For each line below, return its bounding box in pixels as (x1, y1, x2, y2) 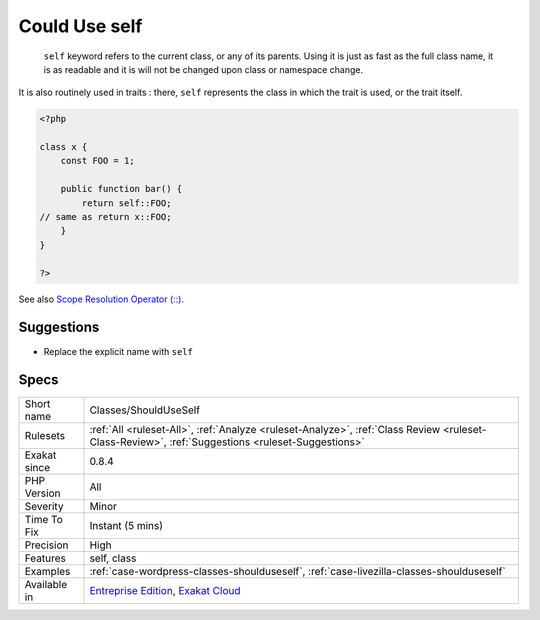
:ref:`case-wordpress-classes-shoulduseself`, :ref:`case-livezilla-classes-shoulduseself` (89, 565, 506, 579)
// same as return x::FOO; (39, 211, 172, 223)
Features (24, 551, 67, 565)
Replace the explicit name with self (43, 345, 194, 357)
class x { (39, 141, 88, 153)
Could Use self (18, 15, 143, 37)
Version (24, 486, 61, 500)
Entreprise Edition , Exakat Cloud (89, 584, 241, 598)
